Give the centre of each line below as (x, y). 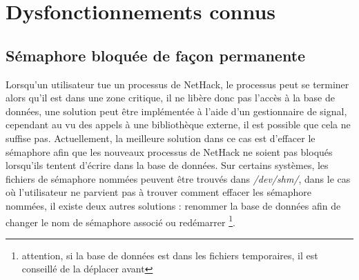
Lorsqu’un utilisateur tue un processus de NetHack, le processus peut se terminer (177, 84)
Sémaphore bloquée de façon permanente (156, 55)
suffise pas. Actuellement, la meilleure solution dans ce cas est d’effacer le (161, 138)
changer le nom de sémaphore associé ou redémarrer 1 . (120, 221)
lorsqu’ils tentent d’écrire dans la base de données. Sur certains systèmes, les (167, 165)
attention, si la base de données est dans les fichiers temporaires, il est (170, 255)
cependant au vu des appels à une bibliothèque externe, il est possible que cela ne (178, 124)
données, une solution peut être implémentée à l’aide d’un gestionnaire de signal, (176, 111)
